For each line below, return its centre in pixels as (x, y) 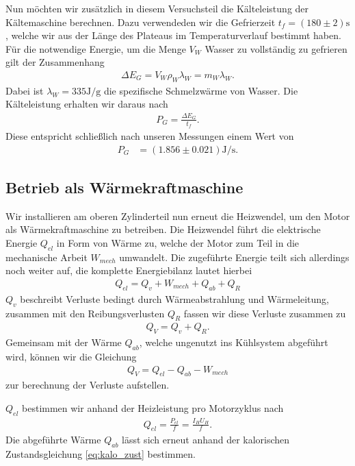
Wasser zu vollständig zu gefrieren (276, 48)
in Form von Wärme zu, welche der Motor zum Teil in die (178, 242)
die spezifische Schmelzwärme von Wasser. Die (201, 90)
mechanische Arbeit (47, 257)
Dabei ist (25, 90)
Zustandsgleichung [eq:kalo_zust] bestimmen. (101, 454)
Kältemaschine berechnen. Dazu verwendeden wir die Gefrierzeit (141, 22)
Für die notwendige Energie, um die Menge (96, 48)
